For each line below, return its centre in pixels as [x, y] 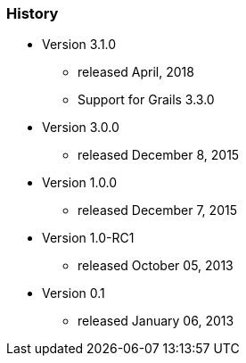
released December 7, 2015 [157, 210]
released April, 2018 [136, 72]
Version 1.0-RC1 [88, 238]
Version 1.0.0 [80, 183]
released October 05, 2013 [156, 266]
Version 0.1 [74, 293]
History [33, 13]
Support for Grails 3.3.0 [146, 100]
